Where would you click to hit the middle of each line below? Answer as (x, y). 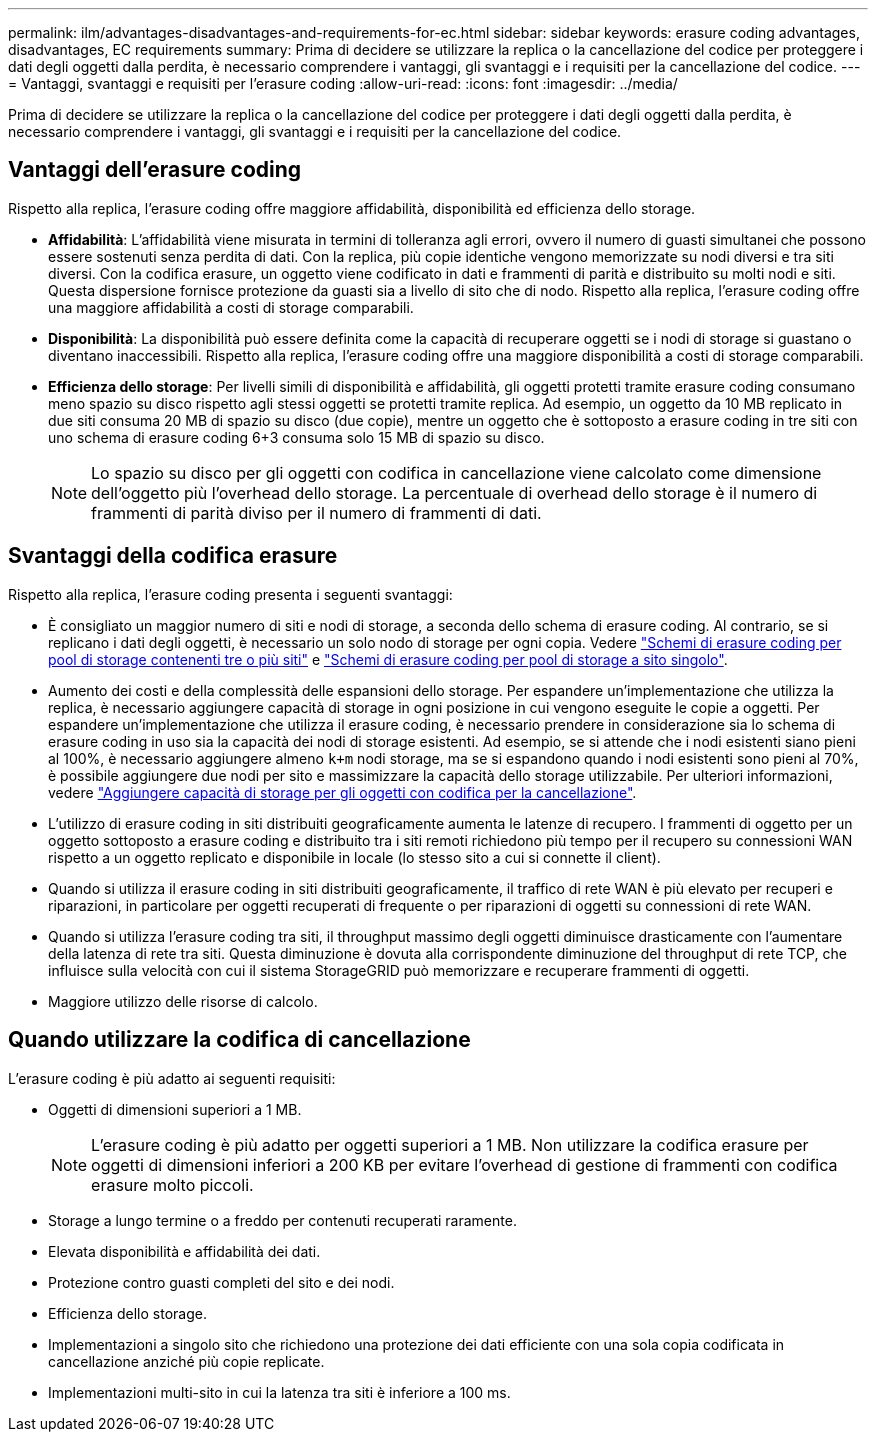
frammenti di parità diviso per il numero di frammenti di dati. (316, 512)
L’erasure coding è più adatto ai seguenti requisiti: (172, 1078)
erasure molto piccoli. (172, 1184)
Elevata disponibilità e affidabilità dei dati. (184, 1251)
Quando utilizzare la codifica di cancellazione (239, 1040)
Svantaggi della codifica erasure (173, 556)
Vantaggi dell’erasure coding (155, 170)
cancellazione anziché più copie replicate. (186, 1361)
